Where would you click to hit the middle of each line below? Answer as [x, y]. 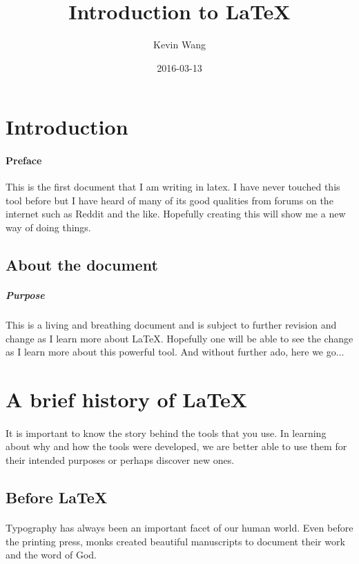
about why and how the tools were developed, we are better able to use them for [176, 446]
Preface [24, 161]
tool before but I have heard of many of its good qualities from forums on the [169, 200]
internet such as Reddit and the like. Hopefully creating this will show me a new [176, 214]
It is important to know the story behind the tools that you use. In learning [166, 432]
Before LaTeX [57, 497]
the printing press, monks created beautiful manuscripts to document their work [175, 541]
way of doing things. [48, 227]
